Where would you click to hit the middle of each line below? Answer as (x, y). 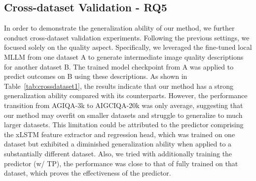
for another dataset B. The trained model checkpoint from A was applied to (119, 66)
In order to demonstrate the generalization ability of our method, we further (119, 28)
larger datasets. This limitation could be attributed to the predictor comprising (124, 125)
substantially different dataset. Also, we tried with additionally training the (118, 153)
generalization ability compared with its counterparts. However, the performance (126, 95)
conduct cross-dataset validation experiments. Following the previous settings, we (127, 37)
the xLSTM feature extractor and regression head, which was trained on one (120, 134)
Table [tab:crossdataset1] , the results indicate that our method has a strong (119, 86)
